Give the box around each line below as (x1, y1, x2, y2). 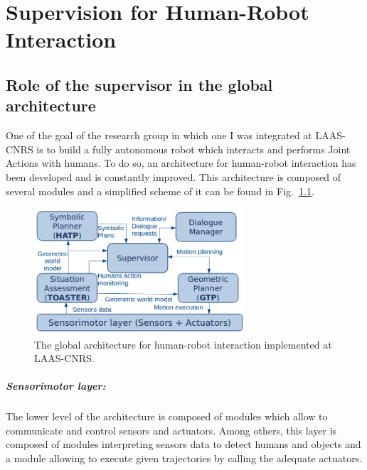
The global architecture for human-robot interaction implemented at (34, 337, 332, 351)
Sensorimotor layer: (6, 378, 106, 393)
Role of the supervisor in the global (6, 73, 273, 95)
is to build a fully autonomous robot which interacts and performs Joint (36, 141, 351, 156)
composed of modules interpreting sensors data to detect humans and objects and (6, 437, 361, 452)
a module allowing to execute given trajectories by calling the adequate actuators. (6, 451, 363, 466)
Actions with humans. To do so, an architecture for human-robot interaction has (6, 155, 356, 170)
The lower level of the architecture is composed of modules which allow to (6, 409, 328, 424)
